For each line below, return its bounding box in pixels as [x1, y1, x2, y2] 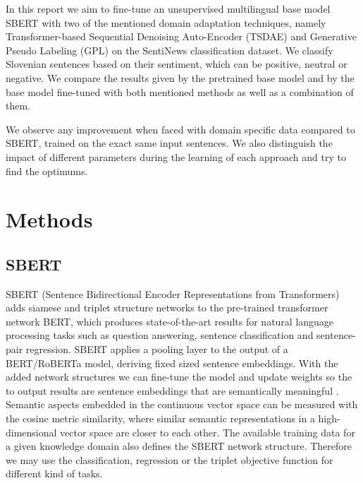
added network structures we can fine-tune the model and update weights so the [6, 369, 352, 384]
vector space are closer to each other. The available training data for [60, 424, 355, 439]
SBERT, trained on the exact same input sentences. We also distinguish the [6, 136, 333, 150]
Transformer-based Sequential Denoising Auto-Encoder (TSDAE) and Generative [6, 29, 357, 44]
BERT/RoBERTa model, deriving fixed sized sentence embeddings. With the [6, 355, 338, 370]
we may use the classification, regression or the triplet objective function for [6, 452, 333, 467]
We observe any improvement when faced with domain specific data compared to [6, 121, 355, 136]
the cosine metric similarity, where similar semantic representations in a [6, 411, 315, 426]
